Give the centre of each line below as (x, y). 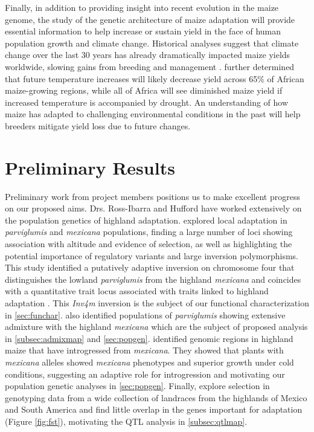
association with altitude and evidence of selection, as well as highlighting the (149, 244)
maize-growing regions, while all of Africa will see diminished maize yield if (144, 90)
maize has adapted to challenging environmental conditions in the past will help (153, 114)
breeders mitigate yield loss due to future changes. (98, 125)
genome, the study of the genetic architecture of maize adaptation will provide (150, 19)
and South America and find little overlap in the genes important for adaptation (154, 409)
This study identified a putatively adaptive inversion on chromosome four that (150, 267)
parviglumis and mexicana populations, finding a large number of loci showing (149, 232)
